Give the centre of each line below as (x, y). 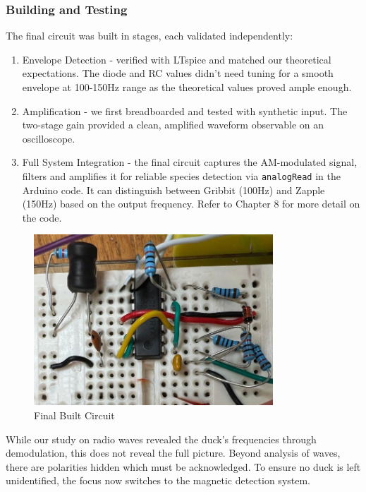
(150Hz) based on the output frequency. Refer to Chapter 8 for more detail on (191, 204)
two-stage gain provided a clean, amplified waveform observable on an (173, 125)
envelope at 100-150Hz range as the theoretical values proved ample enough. (187, 87)
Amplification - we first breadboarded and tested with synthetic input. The (185, 110)
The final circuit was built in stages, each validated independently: (150, 36)
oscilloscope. (49, 138)
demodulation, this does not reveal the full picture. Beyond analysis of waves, (173, 453)
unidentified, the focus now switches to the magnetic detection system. (158, 480)
